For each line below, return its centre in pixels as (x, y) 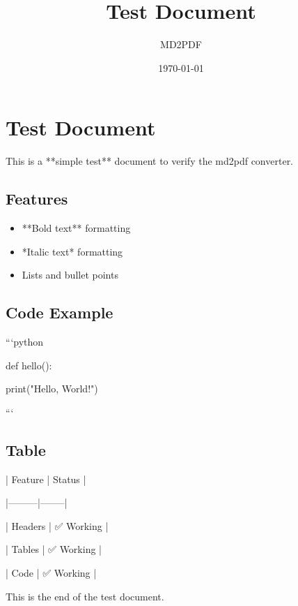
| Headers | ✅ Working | (57, 525)
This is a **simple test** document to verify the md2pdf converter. (150, 161)
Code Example (60, 312)
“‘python (25, 342)
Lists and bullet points (70, 275)
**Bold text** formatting (76, 228)
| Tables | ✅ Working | (54, 549)
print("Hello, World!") (52, 389)
